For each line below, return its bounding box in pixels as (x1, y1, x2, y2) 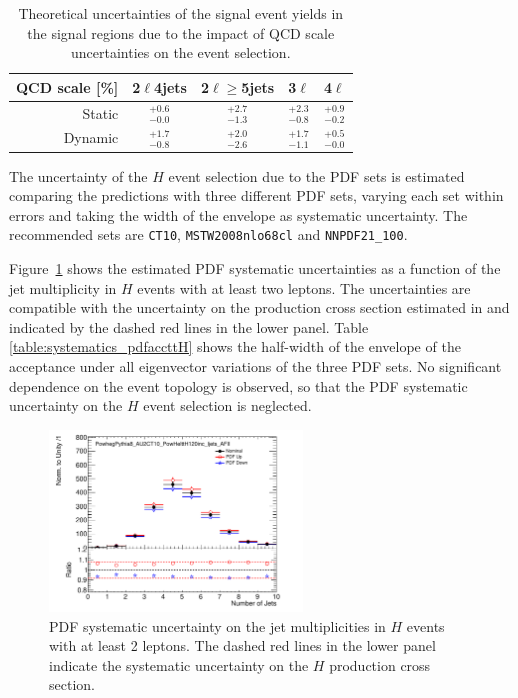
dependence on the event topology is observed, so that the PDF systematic (9, 375, 468, 396)
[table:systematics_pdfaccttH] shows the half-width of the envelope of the (9, 336, 461, 357)
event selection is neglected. (143, 395, 312, 416)
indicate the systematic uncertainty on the (49, 654, 309, 675)
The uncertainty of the (9, 165, 148, 186)
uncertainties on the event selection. (71, 42, 291, 63)
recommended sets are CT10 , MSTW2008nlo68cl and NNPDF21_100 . (9, 224, 408, 245)
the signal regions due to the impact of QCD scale (27, 22, 335, 43)
